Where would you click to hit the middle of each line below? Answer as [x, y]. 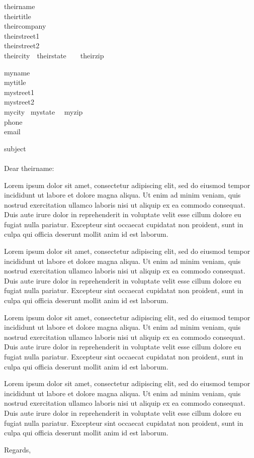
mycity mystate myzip [44, 111]
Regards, [18, 449]
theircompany [25, 26]
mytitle [15, 82]
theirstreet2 [22, 45]
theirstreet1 [22, 35]
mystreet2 [19, 102]
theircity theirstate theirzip [54, 55]
